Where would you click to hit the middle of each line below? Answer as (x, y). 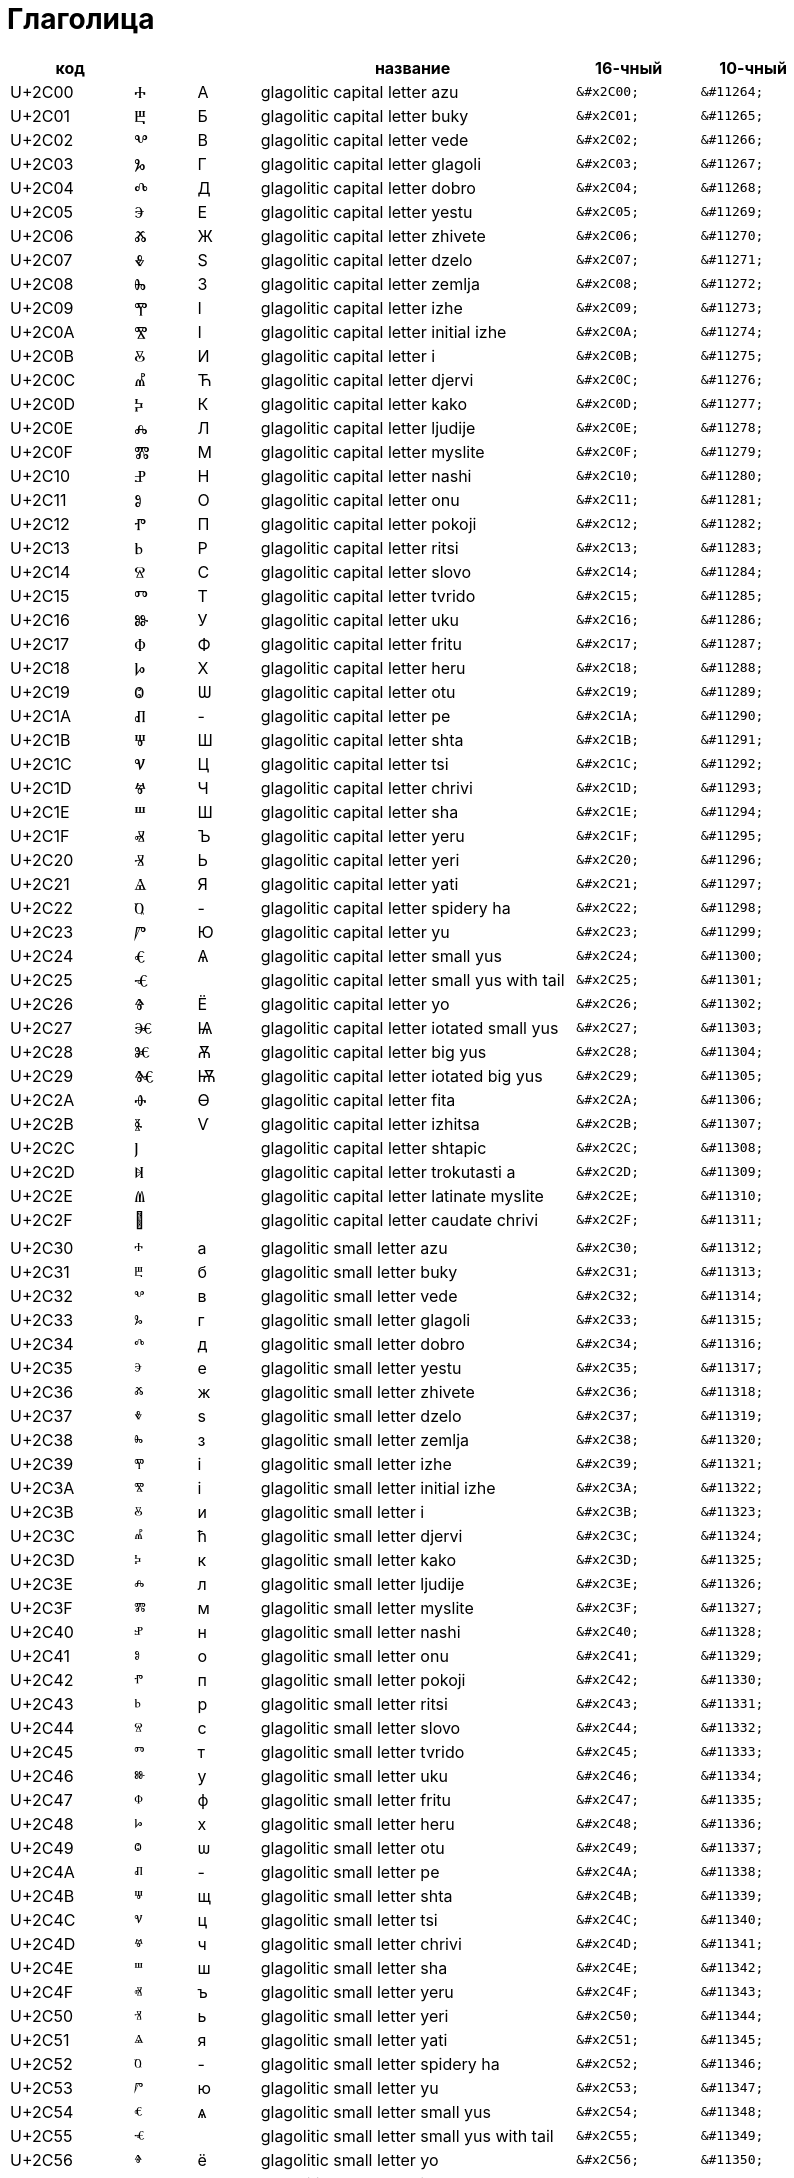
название (412, 67)
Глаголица (81, 19)
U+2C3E (41, 1583)
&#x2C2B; (607, 1124)
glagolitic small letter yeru (357, 1991)
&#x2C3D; (607, 1560)
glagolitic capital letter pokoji (368, 523)
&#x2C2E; (607, 1196)
